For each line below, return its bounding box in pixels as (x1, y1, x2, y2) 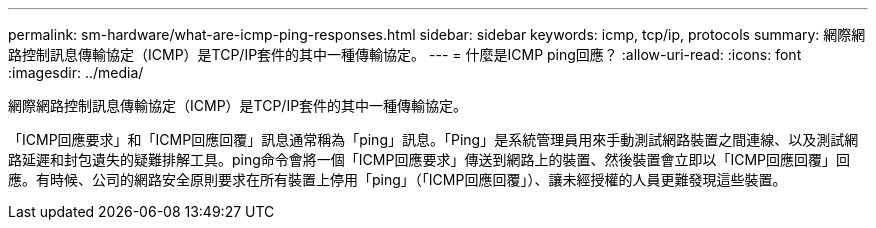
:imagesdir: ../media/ (8, 64, 144, 81)
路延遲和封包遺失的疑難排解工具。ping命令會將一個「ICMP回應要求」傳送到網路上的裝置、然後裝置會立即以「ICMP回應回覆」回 (8, 151, 850, 168)
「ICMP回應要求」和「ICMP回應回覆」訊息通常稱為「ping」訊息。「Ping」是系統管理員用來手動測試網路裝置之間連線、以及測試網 (8, 131, 859, 148)
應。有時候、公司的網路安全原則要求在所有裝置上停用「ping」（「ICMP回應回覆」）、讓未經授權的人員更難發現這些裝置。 (8, 171, 787, 188)
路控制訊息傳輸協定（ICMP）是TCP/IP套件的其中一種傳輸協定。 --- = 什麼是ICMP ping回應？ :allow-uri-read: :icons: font (8, 46, 802, 63)
